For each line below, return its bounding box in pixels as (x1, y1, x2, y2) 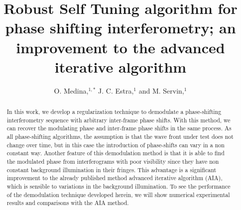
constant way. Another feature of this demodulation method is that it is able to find (6, 149, 225, 157)
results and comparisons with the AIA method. (6, 199, 129, 207)
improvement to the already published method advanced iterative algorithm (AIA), (6, 174, 223, 182)
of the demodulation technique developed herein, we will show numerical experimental (6, 190, 230, 199)
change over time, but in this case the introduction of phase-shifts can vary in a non (6, 140, 225, 149)
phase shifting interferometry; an (5, 17, 236, 38)
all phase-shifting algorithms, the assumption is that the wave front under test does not (6, 132, 234, 141)
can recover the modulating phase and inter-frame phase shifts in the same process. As (6, 124, 232, 132)
